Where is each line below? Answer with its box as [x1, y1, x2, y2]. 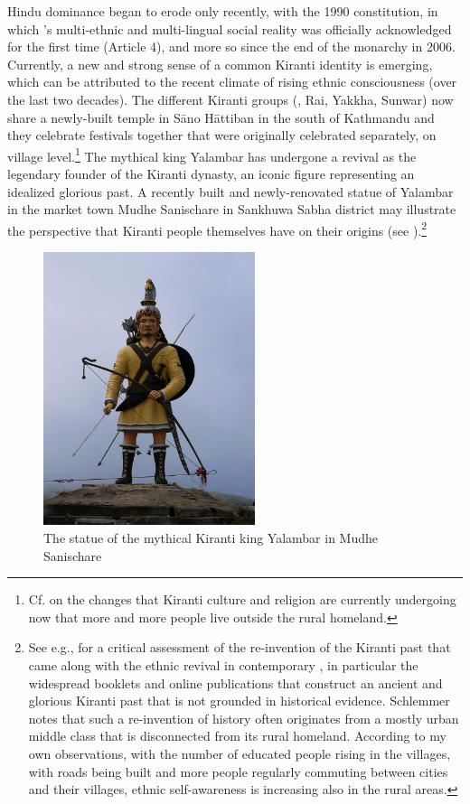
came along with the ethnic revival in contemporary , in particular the [28, 655, 418, 674]
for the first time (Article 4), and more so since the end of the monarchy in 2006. [7, 37, 456, 56]
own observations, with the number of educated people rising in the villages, [28, 743, 451, 762]
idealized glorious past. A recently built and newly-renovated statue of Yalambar [7, 182, 454, 201]
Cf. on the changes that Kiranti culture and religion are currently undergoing [28, 590, 456, 609]
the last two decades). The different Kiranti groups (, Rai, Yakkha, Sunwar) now [7, 89, 454, 108]
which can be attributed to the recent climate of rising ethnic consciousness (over [7, 72, 457, 91]
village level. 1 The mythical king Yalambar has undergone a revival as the [7, 144, 417, 165]
